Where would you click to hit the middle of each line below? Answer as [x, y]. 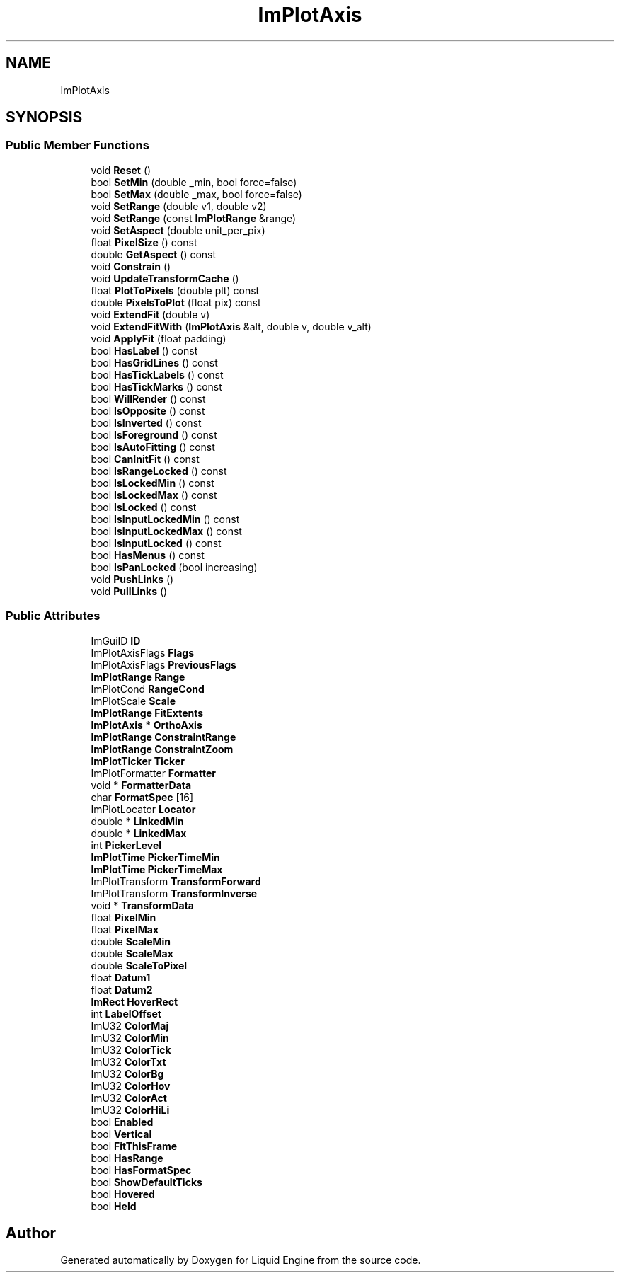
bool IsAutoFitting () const [153, 447]
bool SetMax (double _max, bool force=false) [196, 194]
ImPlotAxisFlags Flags [143, 652]
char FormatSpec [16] [142, 797]
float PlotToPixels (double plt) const [175, 290]
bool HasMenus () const [148, 555]
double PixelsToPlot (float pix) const [176, 302]
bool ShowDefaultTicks [147, 1182]
